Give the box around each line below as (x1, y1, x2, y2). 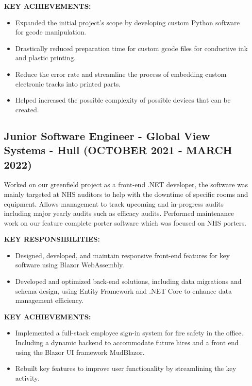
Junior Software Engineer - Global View (4, 128, 210, 143)
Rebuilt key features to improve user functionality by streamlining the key (15, 363, 236, 373)
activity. (15, 372, 39, 383)
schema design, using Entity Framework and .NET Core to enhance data (15, 285, 232, 296)
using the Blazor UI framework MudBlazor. (15, 347, 145, 357)
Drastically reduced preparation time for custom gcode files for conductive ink (15, 43, 248, 53)
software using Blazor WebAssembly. (15, 260, 124, 270)
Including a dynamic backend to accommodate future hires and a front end (15, 337, 239, 348)
